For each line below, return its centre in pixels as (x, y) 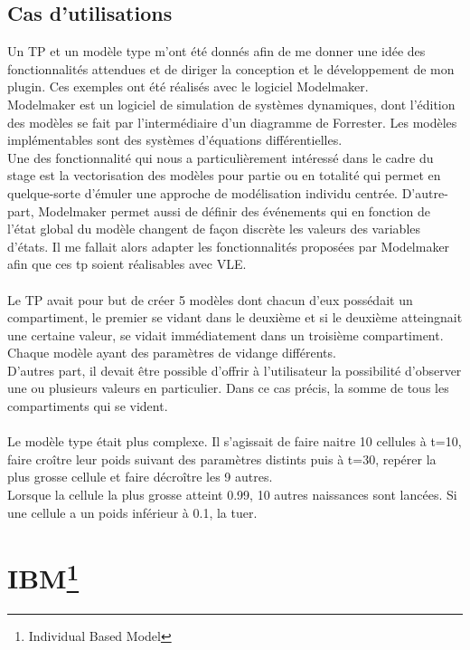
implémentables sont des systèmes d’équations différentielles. (175, 140)
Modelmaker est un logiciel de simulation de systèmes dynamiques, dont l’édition (231, 104)
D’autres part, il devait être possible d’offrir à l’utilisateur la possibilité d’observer (235, 370)
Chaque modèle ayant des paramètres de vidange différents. (172, 353)
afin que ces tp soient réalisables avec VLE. (127, 264)
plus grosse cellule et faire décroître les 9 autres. (140, 477)
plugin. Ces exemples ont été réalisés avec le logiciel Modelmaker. (188, 86)
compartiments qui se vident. (88, 406)
